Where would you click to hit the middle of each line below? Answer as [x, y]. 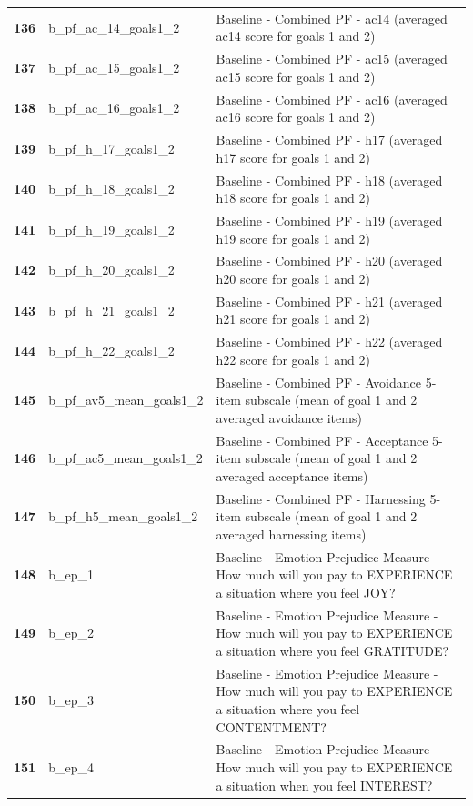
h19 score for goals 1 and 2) [293, 238]
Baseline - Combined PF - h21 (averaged [329, 301]
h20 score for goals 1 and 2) [293, 278]
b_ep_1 [71, 574]
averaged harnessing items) [291, 534]
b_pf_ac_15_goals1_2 [114, 67]
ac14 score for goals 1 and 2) [296, 36]
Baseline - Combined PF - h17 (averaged [329, 140]
